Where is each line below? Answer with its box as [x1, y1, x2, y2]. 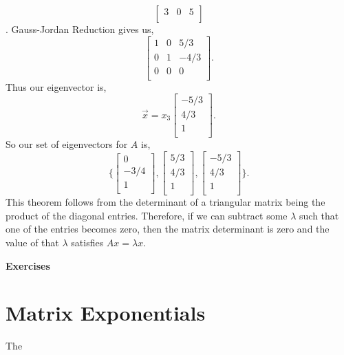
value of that [6, 235, 59, 249]
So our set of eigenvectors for [6, 137, 128, 151]
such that [299, 208, 339, 222]
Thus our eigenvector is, [6, 79, 107, 94]
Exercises [6, 258, 50, 272]
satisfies [71, 235, 104, 249]
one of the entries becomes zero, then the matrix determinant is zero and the [6, 222, 330, 236]
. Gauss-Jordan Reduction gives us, [6, 22, 154, 36]
